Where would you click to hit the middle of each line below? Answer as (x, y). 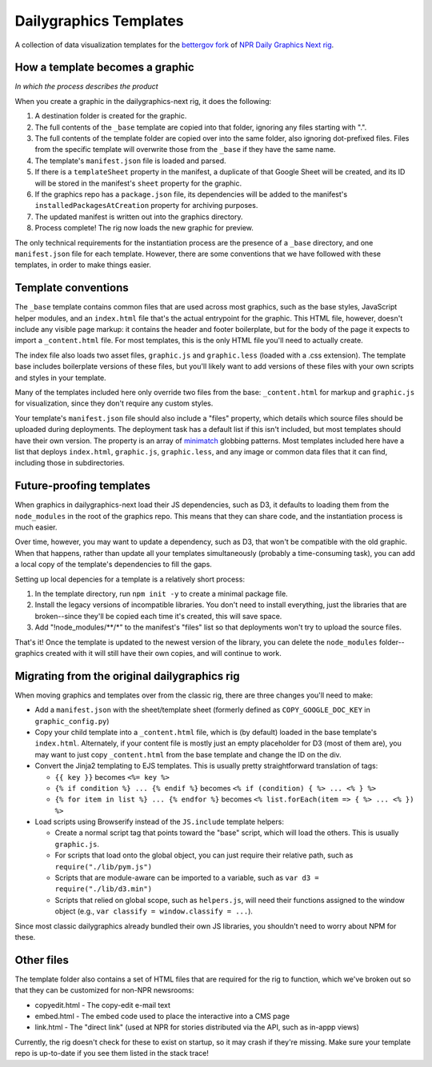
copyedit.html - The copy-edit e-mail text (103, 1005)
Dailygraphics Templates (99, 21)
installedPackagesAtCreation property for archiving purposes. (146, 206)
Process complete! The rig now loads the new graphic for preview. (144, 228)
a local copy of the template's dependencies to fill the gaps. (113, 565)
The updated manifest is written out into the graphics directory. (139, 217)
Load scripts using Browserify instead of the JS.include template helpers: (159, 822)
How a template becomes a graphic (105, 68)
